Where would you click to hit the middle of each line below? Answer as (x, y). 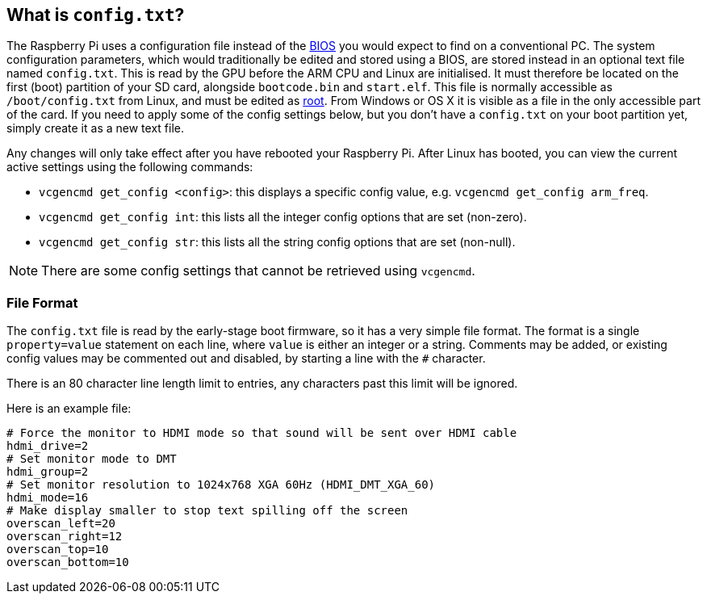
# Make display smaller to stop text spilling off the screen (207, 511)
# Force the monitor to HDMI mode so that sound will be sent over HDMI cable (262, 433)
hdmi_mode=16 (48, 498)
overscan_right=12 (65, 537)
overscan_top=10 (58, 550)
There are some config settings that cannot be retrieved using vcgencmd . (258, 271)
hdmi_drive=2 (48, 446)
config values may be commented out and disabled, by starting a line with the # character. (246, 359)
